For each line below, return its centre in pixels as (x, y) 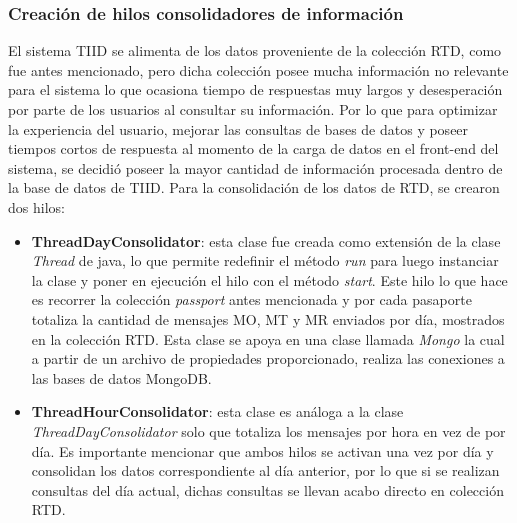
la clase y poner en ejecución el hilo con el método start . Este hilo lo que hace (269, 279)
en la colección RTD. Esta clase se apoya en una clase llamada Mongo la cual (268, 338)
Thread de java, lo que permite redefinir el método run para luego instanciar (265, 260)
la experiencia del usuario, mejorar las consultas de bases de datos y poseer (238, 128)
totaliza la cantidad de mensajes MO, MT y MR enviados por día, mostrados (268, 318)
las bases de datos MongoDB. (121, 377)
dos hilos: (36, 206)
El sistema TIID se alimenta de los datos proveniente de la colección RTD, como (255, 50)
